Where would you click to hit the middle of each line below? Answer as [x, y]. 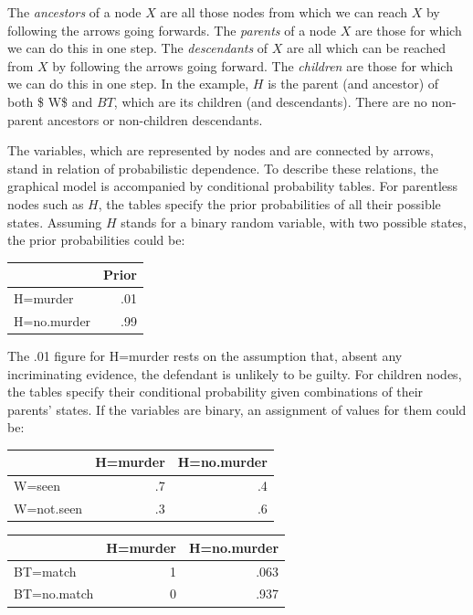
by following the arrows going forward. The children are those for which [252, 65]
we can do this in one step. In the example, [128, 84]
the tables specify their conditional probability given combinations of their [215, 392]
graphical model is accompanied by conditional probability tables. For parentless [233, 186]
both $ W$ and [50, 101]
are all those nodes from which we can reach [284, 12]
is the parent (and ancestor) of [353, 84]
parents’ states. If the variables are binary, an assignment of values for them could [237, 409]
